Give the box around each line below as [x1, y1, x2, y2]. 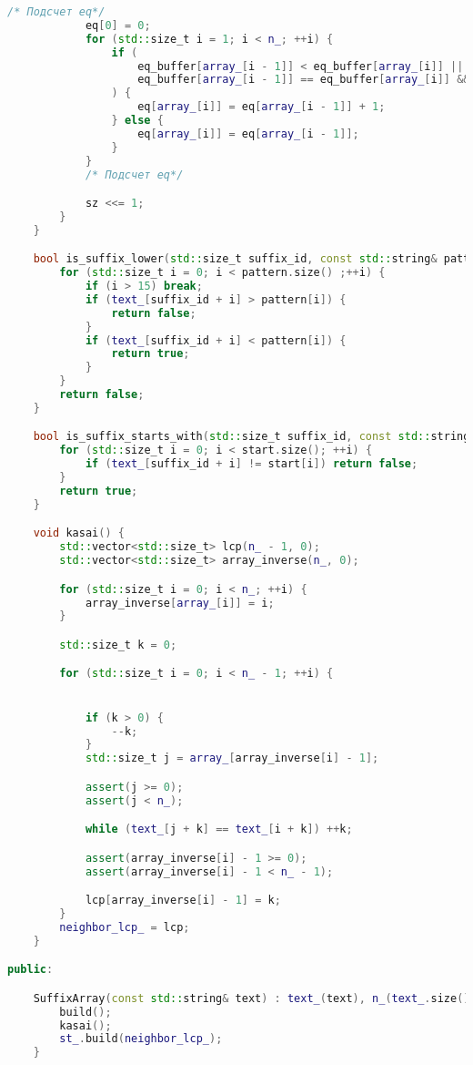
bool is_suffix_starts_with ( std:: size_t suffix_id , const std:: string [33, 430, 470, 444]
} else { [111, 114, 164, 127]
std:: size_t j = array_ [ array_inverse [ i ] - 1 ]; [85, 752, 379, 765]
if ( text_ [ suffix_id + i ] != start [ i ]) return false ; [85, 457, 418, 471]
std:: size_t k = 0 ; [59, 638, 177, 651]
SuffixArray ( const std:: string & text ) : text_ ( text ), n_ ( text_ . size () [33, 991, 470, 1005]
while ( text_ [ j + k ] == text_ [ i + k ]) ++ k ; [85, 823, 353, 836]
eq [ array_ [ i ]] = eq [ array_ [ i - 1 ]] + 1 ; [137, 100, 386, 114]
